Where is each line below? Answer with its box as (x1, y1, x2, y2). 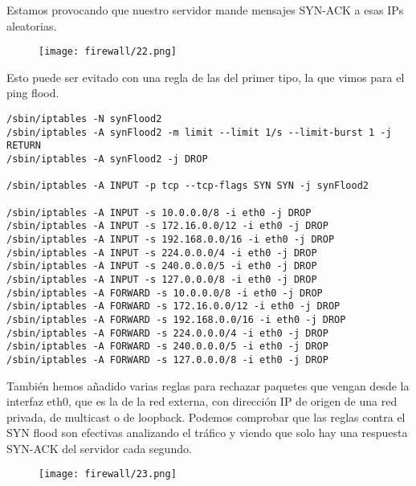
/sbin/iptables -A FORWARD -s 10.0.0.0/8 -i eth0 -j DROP (6, 287, 323, 299)
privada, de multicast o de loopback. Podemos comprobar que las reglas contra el (6, 408, 406, 425)
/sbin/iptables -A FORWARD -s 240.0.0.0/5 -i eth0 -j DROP (6, 341, 328, 353)
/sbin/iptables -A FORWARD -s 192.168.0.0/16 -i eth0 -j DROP (6, 313, 346, 325)
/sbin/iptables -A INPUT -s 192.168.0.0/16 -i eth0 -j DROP (6, 233, 335, 245)
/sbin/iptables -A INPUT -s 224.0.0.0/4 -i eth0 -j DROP (6, 247, 317, 259)
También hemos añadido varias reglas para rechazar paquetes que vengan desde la (6, 377, 410, 394)
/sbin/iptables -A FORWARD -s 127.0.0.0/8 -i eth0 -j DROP (6, 353, 328, 366)
